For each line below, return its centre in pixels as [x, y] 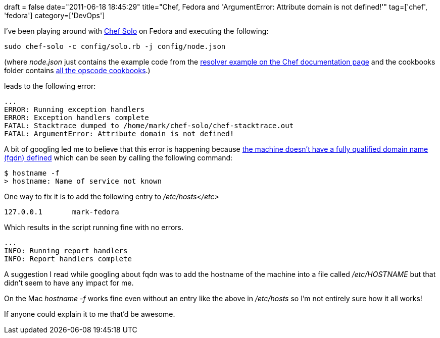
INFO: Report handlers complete [68, 259]
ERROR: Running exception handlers [75, 109]
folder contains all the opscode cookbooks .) [77, 70]
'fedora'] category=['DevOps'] [55, 15]
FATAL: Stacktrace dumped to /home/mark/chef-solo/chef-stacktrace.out [149, 126]
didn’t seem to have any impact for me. [69, 283]
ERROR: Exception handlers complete [77, 118]
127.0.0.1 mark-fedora [62, 212]
